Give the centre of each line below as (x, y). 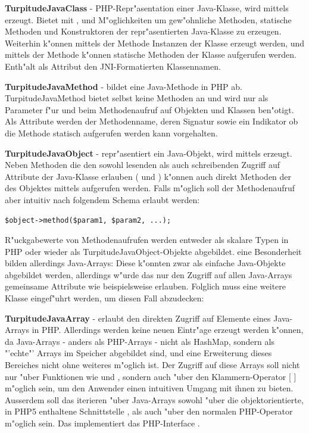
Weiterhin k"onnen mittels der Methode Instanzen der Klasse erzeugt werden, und (155, 43)
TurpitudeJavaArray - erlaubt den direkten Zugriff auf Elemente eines (138, 318)
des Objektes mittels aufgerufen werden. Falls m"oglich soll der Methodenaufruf (150, 188)
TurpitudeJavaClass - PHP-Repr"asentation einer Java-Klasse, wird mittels (147, 8)
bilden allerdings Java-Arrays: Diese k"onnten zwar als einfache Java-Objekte (145, 263)
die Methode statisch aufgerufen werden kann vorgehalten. (111, 133)
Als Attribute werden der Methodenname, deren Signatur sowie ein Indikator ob (152, 121)
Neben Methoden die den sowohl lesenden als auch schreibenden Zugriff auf (142, 165)
